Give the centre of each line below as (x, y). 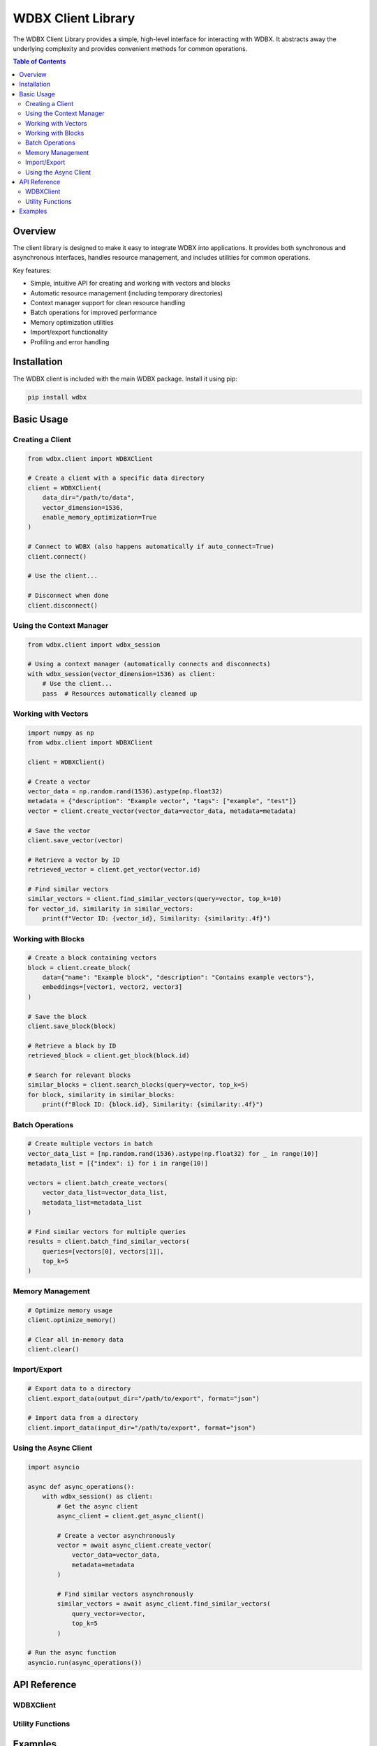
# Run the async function (72, 1653)
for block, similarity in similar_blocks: (101, 1094)
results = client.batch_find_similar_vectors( (109, 1242)
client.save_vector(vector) (75, 841)
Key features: (32, 270)
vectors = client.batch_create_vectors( (97, 1183)
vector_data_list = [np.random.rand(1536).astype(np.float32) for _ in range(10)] (173, 1153)
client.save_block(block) (72, 1026)
